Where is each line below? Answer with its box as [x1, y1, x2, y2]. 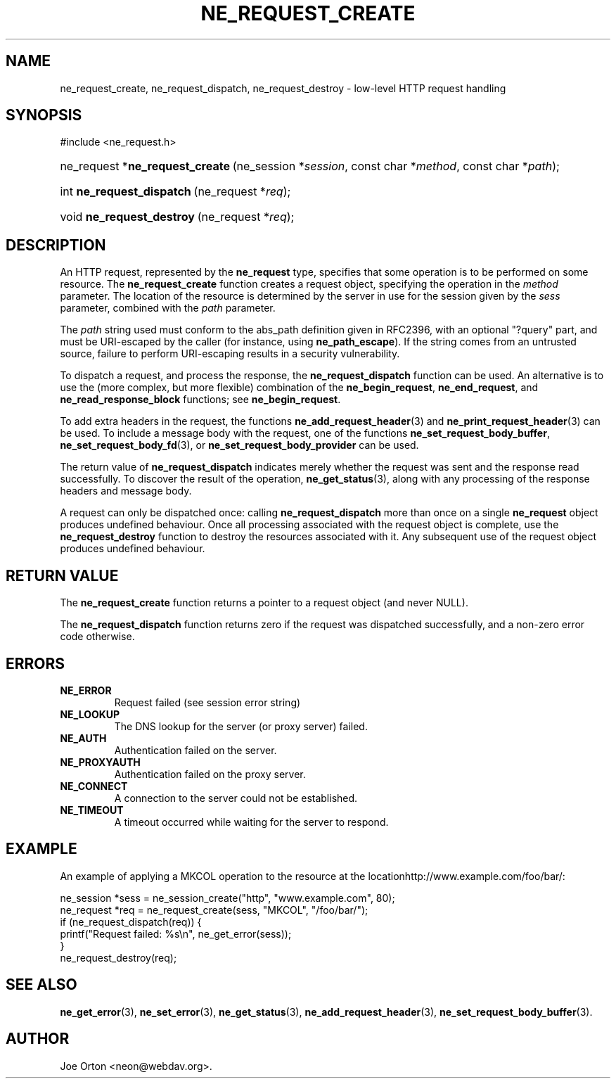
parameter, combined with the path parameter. [60, 302, 276, 314]
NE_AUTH [60, 732, 107, 744]
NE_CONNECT [60, 779, 128, 792]
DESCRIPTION [6, 236, 106, 254]
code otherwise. [60, 630, 135, 643]
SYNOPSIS [6, 106, 82, 125]
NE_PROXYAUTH [60, 755, 141, 768]
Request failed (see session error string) [114, 696, 301, 708]
